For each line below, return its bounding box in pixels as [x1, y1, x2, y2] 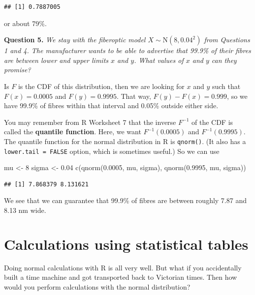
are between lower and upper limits [4, 55, 109, 65]
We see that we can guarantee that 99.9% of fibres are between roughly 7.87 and [4, 195, 247, 206]
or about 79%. [4, 18, 47, 28]
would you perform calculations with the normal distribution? [4, 281, 191, 292]
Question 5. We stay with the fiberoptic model [4, 34, 146, 45]
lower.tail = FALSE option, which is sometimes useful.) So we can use [4, 146, 220, 156]
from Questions [204, 34, 250, 45]
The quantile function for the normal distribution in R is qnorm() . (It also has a [4, 136, 246, 146]
